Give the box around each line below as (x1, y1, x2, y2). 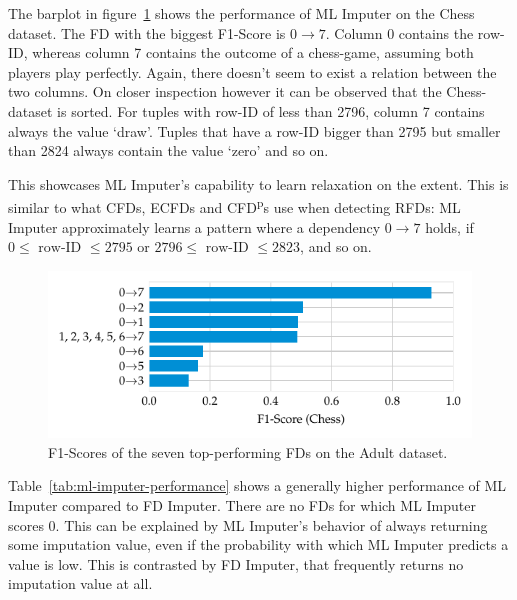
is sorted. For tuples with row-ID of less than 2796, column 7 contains (57, 100, 485, 121)
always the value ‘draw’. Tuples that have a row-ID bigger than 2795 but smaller (8, 120, 501, 141)
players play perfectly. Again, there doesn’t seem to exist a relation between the (8, 61, 497, 82)
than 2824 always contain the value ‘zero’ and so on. (8, 140, 329, 161)
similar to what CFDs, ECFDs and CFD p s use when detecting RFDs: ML (8, 194, 461, 217)
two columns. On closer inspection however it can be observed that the (8, 81, 442, 102)
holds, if (425, 216, 474, 237)
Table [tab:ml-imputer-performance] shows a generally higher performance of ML (8, 475, 507, 496)
